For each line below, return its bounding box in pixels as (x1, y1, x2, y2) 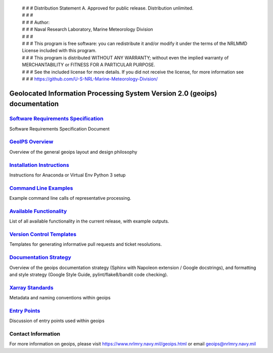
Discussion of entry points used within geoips (9, 318, 105, 324)
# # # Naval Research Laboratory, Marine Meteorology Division (22, 26, 154, 32)
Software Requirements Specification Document (9, 125, 110, 131)
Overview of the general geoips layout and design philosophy (9, 149, 138, 155)
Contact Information (9, 330, 61, 337)
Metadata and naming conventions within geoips (9, 295, 111, 301)
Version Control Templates (9, 231, 77, 238)
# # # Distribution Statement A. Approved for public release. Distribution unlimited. (22, 5, 194, 11)
